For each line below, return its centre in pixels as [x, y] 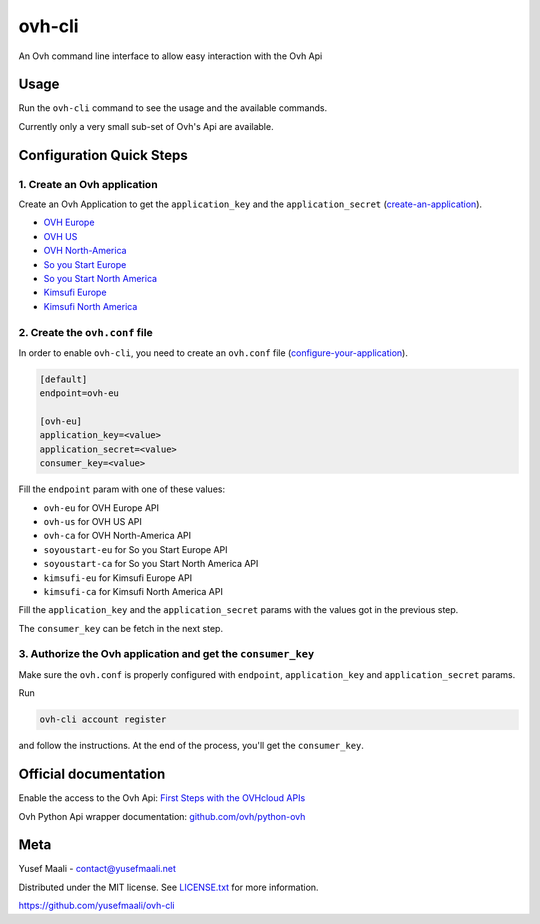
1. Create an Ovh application [88, 184]
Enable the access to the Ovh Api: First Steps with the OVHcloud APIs [162, 798]
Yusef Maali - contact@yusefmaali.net [97, 869]
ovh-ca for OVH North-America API [117, 536]
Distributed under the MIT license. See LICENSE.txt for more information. [168, 887]
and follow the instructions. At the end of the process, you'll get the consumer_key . [191, 746]
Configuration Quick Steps [103, 155]
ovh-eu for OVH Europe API [101, 507]
